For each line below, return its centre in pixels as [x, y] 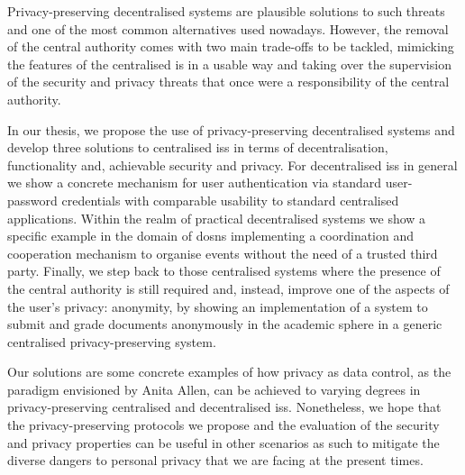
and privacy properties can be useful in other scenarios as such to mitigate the [223, 442]
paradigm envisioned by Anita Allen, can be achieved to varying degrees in [214, 389]
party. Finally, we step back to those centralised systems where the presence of [224, 271]
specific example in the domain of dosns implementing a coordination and [211, 236]
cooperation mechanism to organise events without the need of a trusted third [223, 253]
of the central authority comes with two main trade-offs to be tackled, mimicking [231, 46]
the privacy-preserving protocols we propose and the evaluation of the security [223, 425]
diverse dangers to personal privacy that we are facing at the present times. [215, 460]
